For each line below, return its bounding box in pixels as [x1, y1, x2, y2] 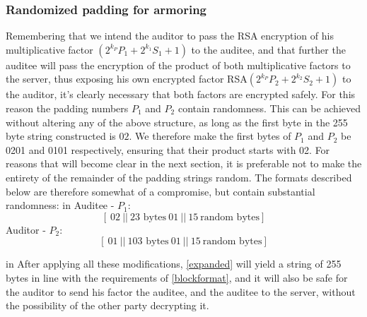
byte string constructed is [6, 128, 116, 143]
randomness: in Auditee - [6, 198, 115, 213]
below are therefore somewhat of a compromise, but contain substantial [6, 184, 315, 198]
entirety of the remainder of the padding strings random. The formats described [6, 169, 352, 184]
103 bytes [127, 237, 169, 247]
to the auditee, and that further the [191, 42, 346, 56]
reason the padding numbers [6, 101, 129, 115]
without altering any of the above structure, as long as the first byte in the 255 [6, 114, 348, 129]
